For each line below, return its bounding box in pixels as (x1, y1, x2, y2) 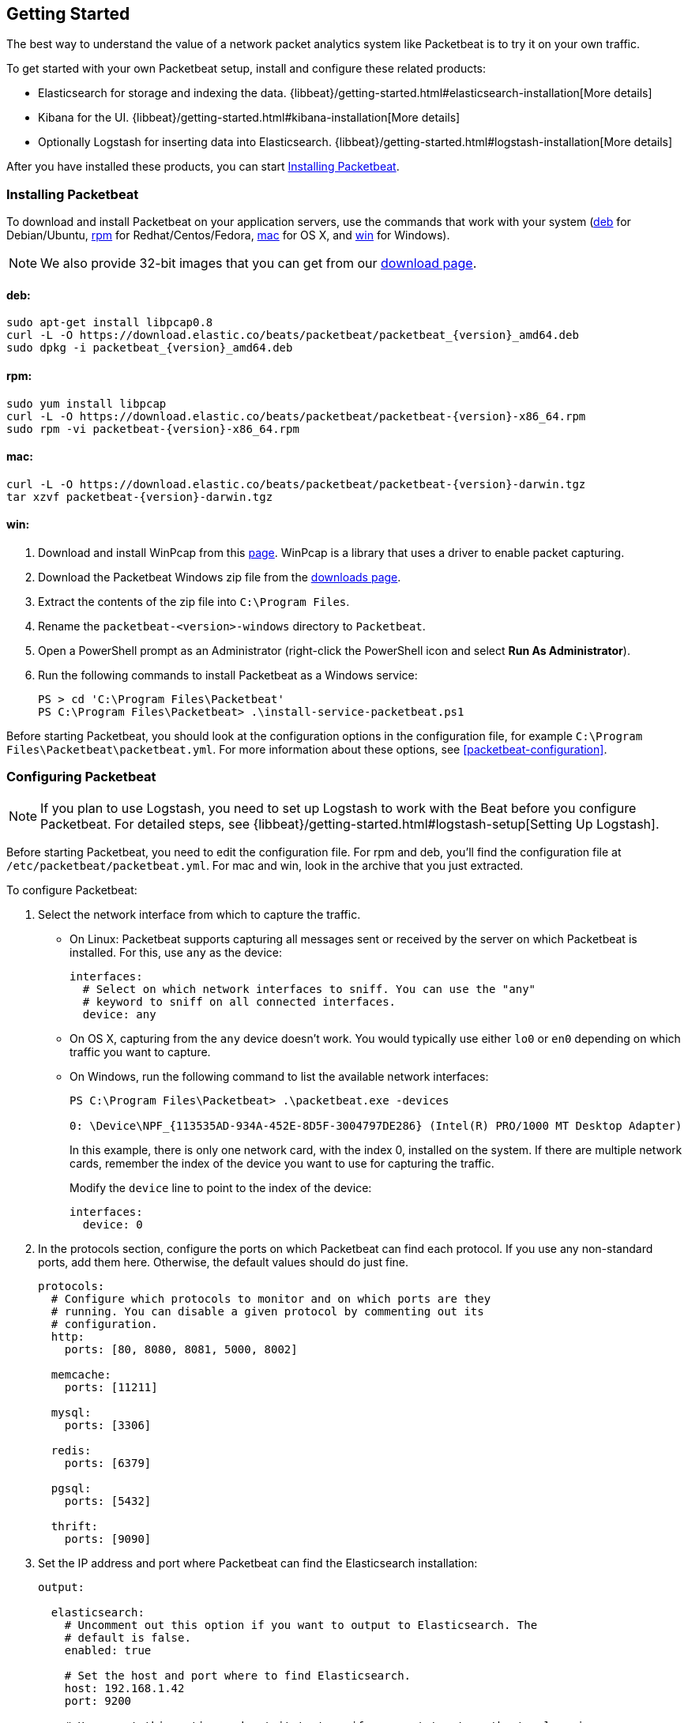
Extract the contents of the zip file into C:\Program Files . (38, 595, 350, 609)
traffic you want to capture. (70, 1044, 211, 1059)
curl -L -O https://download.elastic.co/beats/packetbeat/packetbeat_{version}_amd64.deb (6, 329, 579, 342)
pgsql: (51, 1481, 92, 1495)
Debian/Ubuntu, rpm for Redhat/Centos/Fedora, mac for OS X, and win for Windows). (6, 228, 450, 243)
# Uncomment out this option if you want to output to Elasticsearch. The (64, 1618, 538, 1631)
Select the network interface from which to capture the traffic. (38, 907, 361, 921)
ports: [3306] (64, 1418, 152, 1431)
